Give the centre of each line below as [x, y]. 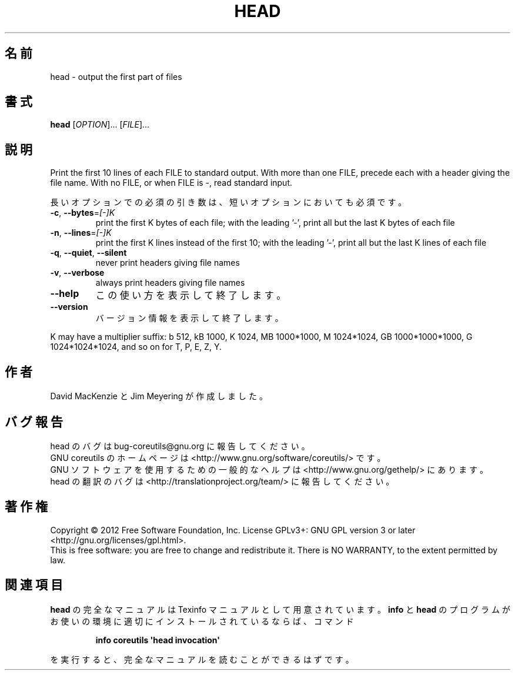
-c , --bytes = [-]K [83, 213]
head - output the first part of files [116, 76]
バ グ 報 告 [34, 422]
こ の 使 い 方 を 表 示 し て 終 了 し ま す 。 [191, 295]
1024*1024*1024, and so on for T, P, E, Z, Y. [136, 347]
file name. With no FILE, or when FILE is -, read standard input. [171, 183]
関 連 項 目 [34, 585]
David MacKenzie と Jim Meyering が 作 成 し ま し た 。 [159, 396]
